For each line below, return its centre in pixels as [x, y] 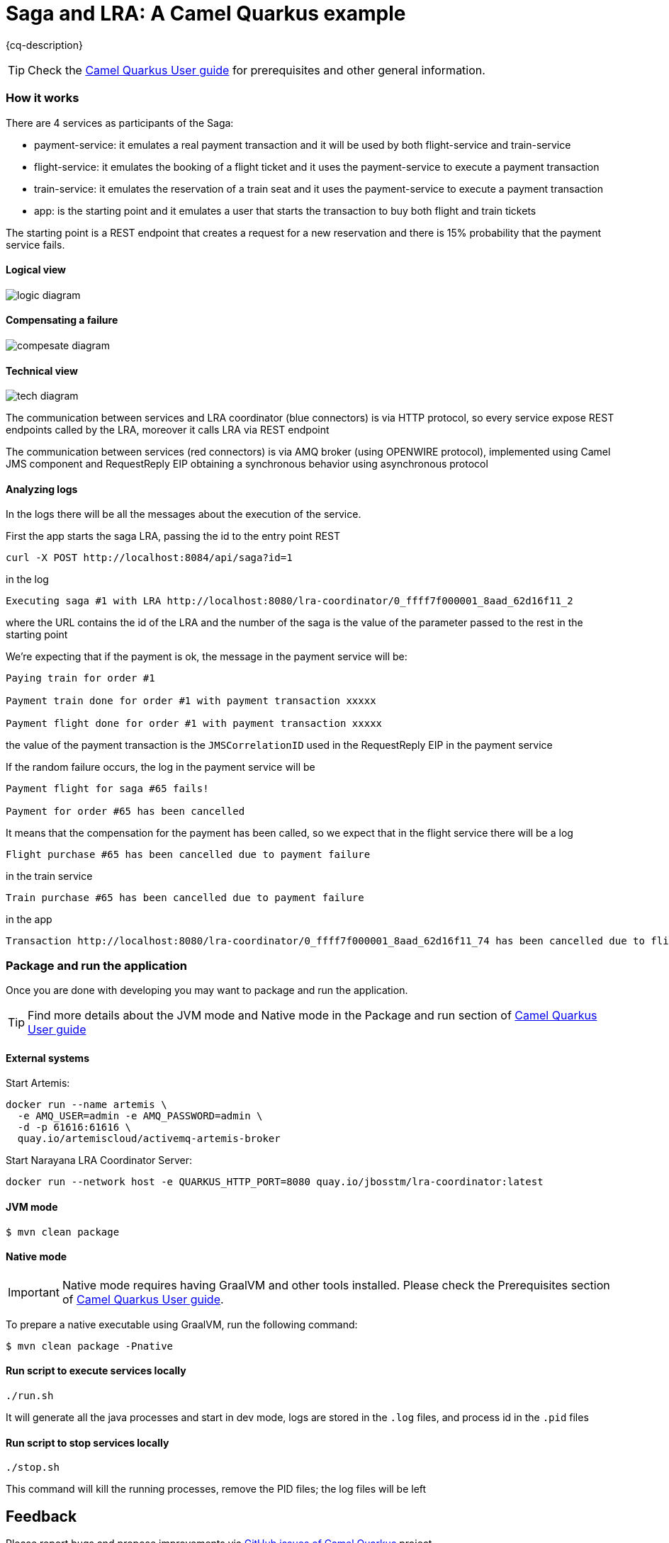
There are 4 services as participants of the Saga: [120, 123]
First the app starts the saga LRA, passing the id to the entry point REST [173, 536]
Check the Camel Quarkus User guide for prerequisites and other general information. [257, 70]
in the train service [49, 876]
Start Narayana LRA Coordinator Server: [99, 1160]
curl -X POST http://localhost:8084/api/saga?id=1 [149, 558]
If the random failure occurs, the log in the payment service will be [161, 767]
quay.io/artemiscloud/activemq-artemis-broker [149, 1139]
